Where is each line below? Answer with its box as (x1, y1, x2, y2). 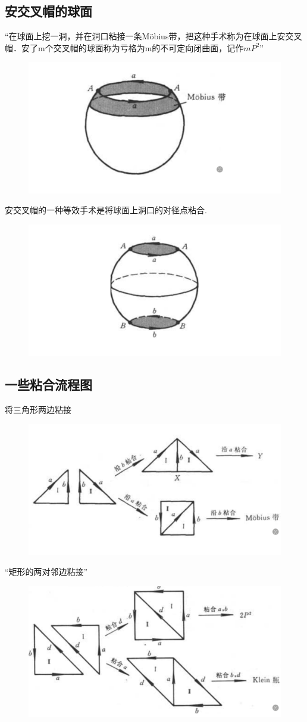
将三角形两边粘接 (5, 403, 71, 415)
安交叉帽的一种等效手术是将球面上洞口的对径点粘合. (5, 204, 207, 216)
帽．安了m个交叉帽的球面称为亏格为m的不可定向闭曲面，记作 (5, 41, 244, 54)
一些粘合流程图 (5, 375, 92, 394)
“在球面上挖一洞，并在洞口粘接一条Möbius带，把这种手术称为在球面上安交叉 (5, 30, 302, 42)
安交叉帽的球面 (5, 2, 92, 20)
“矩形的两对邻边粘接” (5, 565, 88, 578)
